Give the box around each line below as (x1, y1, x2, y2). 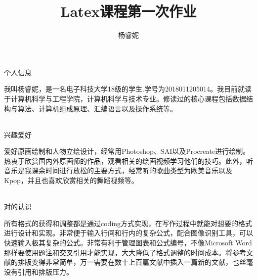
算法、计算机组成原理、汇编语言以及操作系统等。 (17, 103, 177, 113)
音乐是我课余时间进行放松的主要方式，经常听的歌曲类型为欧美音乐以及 (4, 165, 232, 176)
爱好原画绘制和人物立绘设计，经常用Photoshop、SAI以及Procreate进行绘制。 (4, 146, 250, 156)
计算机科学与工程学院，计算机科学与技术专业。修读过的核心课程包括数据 (10, 93, 246, 103)
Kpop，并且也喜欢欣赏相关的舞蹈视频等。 (4, 175, 138, 186)
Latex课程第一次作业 (60, 1, 197, 21)
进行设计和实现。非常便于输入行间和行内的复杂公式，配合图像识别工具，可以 (4, 228, 253, 238)
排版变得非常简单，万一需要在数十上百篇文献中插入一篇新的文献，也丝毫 (17, 257, 253, 267)
